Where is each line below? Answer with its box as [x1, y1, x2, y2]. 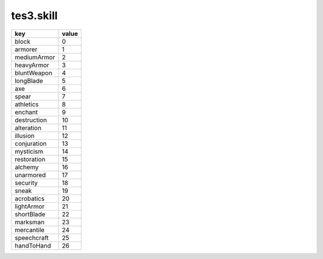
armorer [14, 45, 38, 53]
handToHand [14, 241, 51, 249]
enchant [14, 108, 38, 116]
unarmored [14, 170, 46, 179]
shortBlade [14, 210, 46, 218]
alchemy [14, 163, 39, 171]
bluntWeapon [14, 69, 53, 77]
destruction [14, 115, 47, 124]
